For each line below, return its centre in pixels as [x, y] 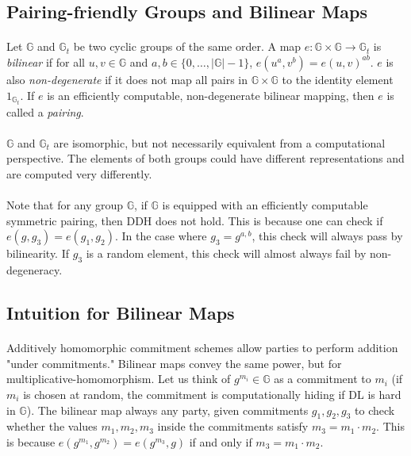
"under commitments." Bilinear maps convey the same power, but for [174, 363]
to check [375, 410]
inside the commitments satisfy [233, 426]
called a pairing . [45, 111]
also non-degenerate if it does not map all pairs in [127, 79]
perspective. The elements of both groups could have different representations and [205, 158]
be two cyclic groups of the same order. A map [187, 46]
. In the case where [161, 236]
